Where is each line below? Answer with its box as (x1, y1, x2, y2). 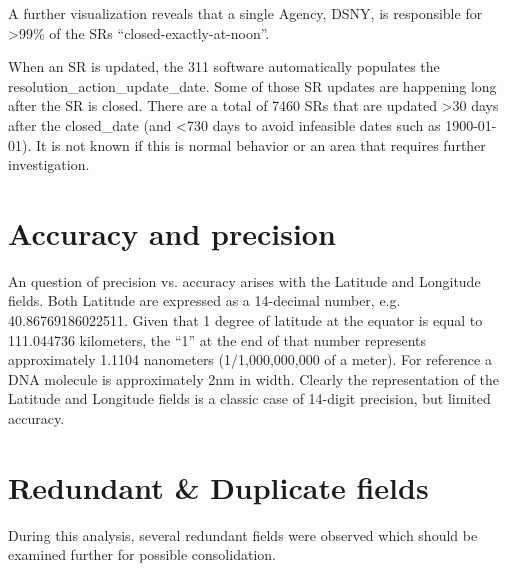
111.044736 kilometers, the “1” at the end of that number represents (8, 329, 427, 350)
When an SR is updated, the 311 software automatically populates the (8, 56, 440, 77)
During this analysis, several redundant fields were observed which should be (8, 524, 478, 545)
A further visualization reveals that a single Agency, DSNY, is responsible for (8, 3, 483, 23)
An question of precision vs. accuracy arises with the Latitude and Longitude (8, 270, 481, 291)
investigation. (8, 154, 90, 175)
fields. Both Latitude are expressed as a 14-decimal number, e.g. (8, 290, 401, 311)
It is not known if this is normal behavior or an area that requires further (35, 134, 486, 155)
